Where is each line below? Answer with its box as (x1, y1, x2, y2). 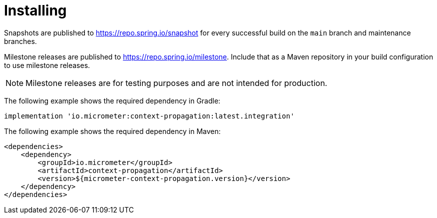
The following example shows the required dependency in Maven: (4, 126, 221, 135)
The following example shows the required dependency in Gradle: (4, 96, 221, 105)
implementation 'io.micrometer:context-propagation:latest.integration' (4, 111, 295, 120)
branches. (4, 36, 37, 45)
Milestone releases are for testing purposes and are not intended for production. (25, 77, 328, 88)
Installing (4, 2, 67, 19)
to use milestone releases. (4, 60, 90, 69)
